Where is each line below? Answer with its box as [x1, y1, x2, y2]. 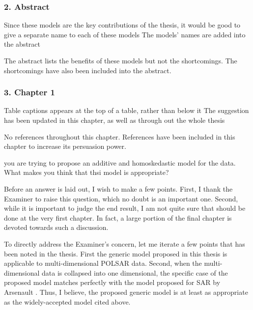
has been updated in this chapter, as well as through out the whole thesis [4, 115, 225, 125]
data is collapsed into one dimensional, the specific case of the [42, 267, 228, 278]
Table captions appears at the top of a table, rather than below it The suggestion [4, 105, 249, 115]
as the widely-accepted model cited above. [4, 296, 131, 307]
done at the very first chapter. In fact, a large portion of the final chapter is [4, 212, 232, 223]
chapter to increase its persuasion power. [4, 141, 126, 151]
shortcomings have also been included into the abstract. [4, 65, 171, 75]
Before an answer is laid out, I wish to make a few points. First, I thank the [4, 183, 233, 194]
